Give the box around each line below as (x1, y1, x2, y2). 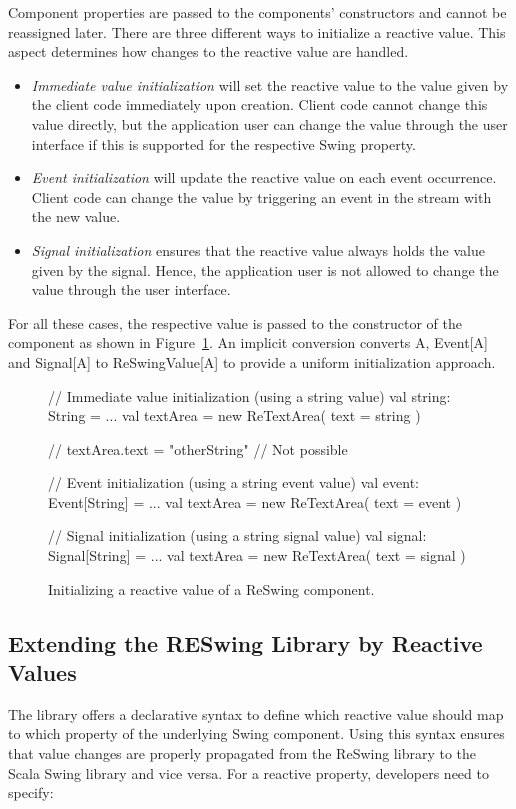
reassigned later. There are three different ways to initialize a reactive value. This (8, 21, 506, 42)
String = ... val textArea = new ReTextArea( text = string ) (48, 405, 421, 426)
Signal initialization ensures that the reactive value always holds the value (31, 239, 485, 260)
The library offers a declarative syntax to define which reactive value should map (8, 703, 504, 724)
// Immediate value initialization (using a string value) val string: (48, 385, 451, 406)
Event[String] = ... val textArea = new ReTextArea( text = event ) (48, 491, 462, 512)
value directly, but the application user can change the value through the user (31, 113, 508, 134)
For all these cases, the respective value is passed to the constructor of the (8, 312, 462, 333)
